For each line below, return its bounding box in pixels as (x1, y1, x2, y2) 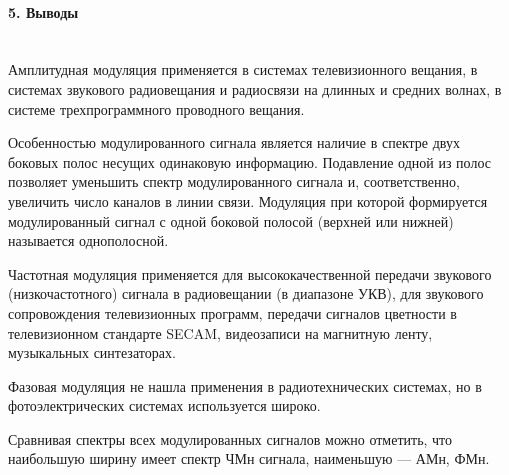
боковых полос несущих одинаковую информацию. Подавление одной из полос (8, 151, 491, 172)
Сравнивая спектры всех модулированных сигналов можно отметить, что (8, 428, 453, 449)
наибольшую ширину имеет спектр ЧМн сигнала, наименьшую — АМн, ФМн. (8, 448, 490, 469)
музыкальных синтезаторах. (8, 342, 176, 363)
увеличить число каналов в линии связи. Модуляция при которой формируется (8, 190, 488, 211)
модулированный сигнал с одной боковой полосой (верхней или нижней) (8, 210, 454, 231)
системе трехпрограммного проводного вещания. (8, 98, 305, 119)
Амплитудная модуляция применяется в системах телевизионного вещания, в (8, 59, 478, 80)
